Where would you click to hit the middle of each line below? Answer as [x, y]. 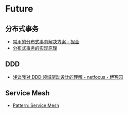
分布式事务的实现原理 [35, 48]
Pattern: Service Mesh [36, 105]
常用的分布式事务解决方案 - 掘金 [46, 42]
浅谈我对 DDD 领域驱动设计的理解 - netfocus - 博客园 [68, 77]
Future [19, 9]
